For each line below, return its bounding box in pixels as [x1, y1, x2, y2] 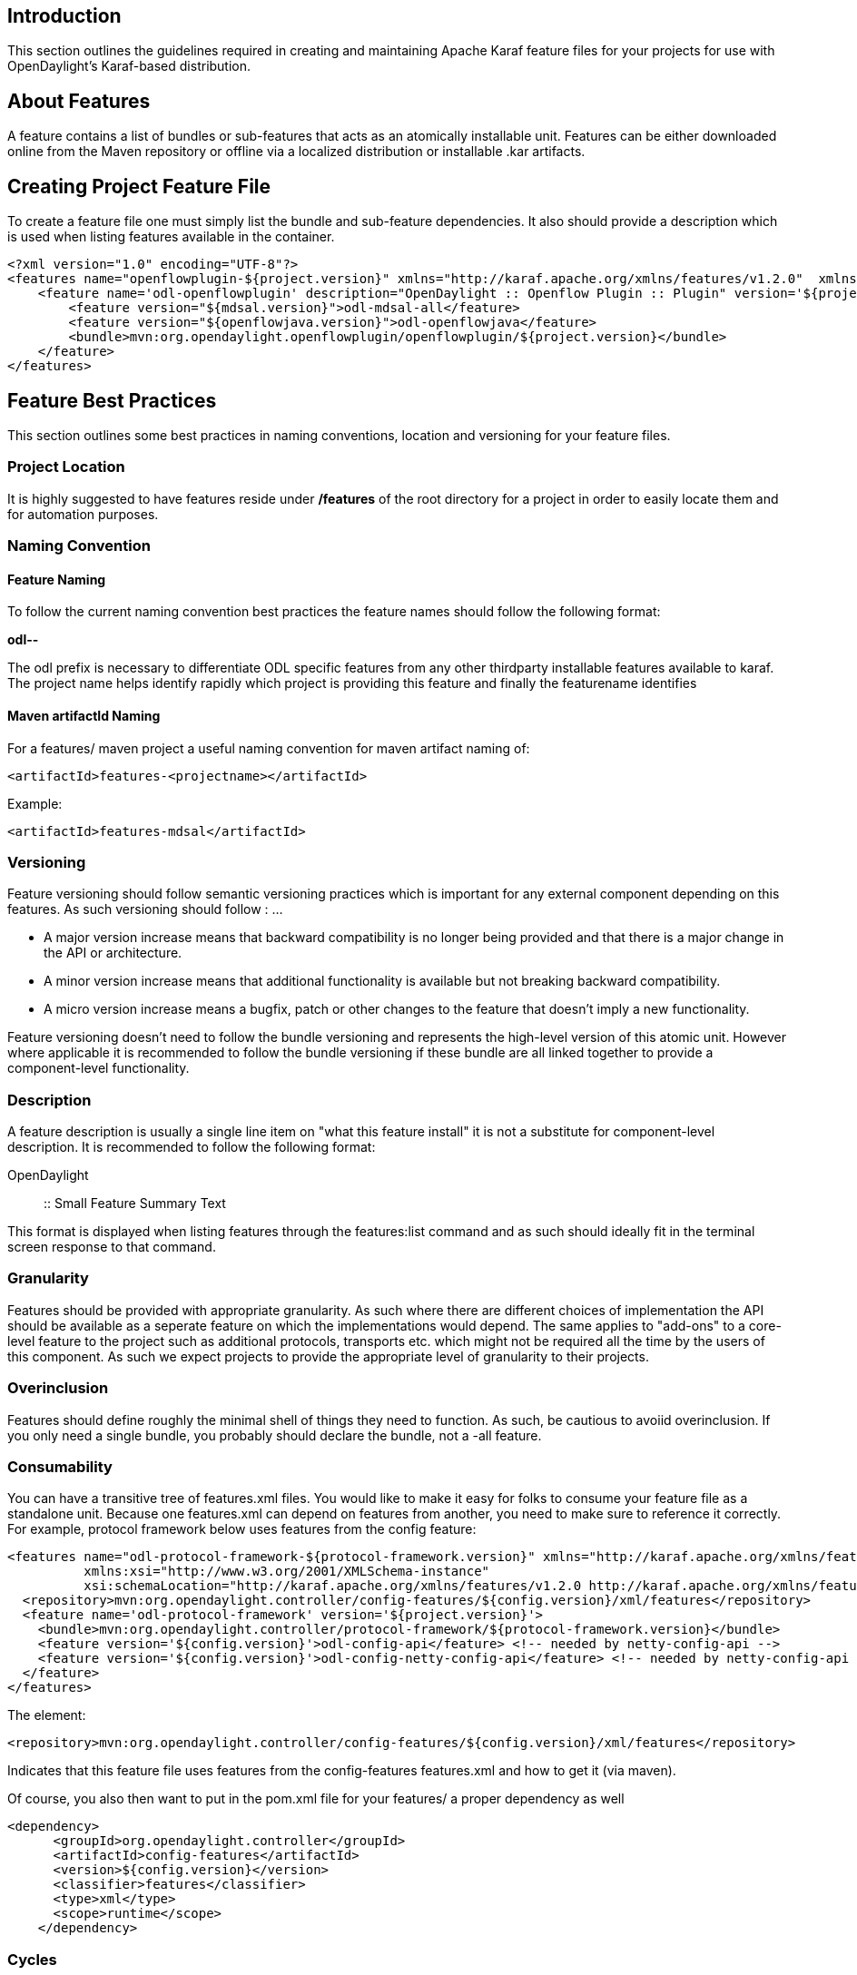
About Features [7, 89, 151, 113]
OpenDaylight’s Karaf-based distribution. [7, 58, 251, 74]
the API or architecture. [44, 945, 182, 961]
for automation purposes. [7, 506, 159, 522]
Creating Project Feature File [7, 174, 271, 198]
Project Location [7, 457, 125, 477]
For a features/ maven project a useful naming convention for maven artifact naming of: [7, 740, 530, 756]
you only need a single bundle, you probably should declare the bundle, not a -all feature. [7, 1427, 542, 1443]
